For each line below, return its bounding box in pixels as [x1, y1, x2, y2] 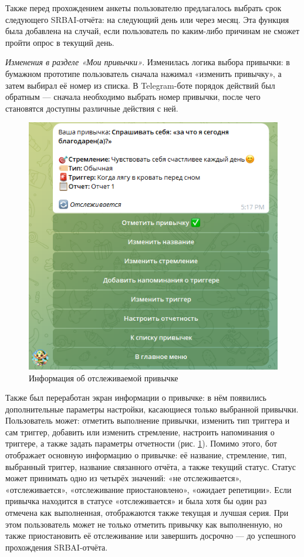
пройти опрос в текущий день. [5, 36, 114, 48]
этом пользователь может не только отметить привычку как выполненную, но [5, 518, 283, 530]
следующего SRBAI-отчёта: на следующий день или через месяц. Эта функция [5, 13, 289, 25]
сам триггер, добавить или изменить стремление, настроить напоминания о [5, 425, 275, 438]
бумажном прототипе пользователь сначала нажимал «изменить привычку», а [5, 67, 282, 79]
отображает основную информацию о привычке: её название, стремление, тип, [5, 449, 287, 461]
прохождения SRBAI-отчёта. [5, 541, 108, 553]
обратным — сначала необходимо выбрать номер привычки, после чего [5, 90, 261, 103]
